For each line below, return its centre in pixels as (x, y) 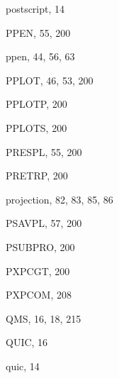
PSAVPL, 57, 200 (44, 223)
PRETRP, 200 (37, 176)
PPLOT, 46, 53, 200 (50, 80)
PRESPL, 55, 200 (44, 151)
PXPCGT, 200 (38, 271)
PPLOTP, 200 (36, 104)
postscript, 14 (35, 9)
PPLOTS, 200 (36, 127)
